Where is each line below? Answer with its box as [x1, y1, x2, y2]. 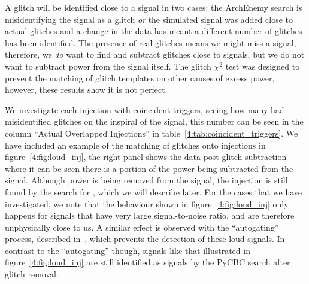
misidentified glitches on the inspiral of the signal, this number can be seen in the [5, 115, 304, 128]
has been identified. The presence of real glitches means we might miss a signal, [5, 36, 296, 49]
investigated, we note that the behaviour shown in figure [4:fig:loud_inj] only [5, 197, 289, 210]
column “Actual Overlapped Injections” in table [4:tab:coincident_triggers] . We [5, 126, 298, 139]
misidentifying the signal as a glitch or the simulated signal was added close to [5, 13, 293, 25]
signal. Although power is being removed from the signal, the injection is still [5, 174, 288, 186]
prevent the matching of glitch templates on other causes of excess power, [5, 71, 275, 84]
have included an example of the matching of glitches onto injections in [5, 138, 266, 151]
